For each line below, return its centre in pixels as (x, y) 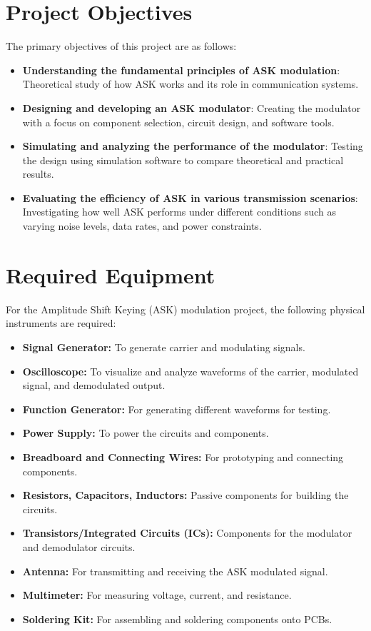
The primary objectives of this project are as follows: (121, 46)
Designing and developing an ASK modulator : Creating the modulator (192, 107)
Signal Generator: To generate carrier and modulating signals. (164, 347)
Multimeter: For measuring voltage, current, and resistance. (157, 595)
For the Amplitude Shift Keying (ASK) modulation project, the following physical (185, 309)
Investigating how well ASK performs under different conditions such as (179, 212)
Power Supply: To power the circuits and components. (146, 433)
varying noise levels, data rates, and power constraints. (142, 226)
